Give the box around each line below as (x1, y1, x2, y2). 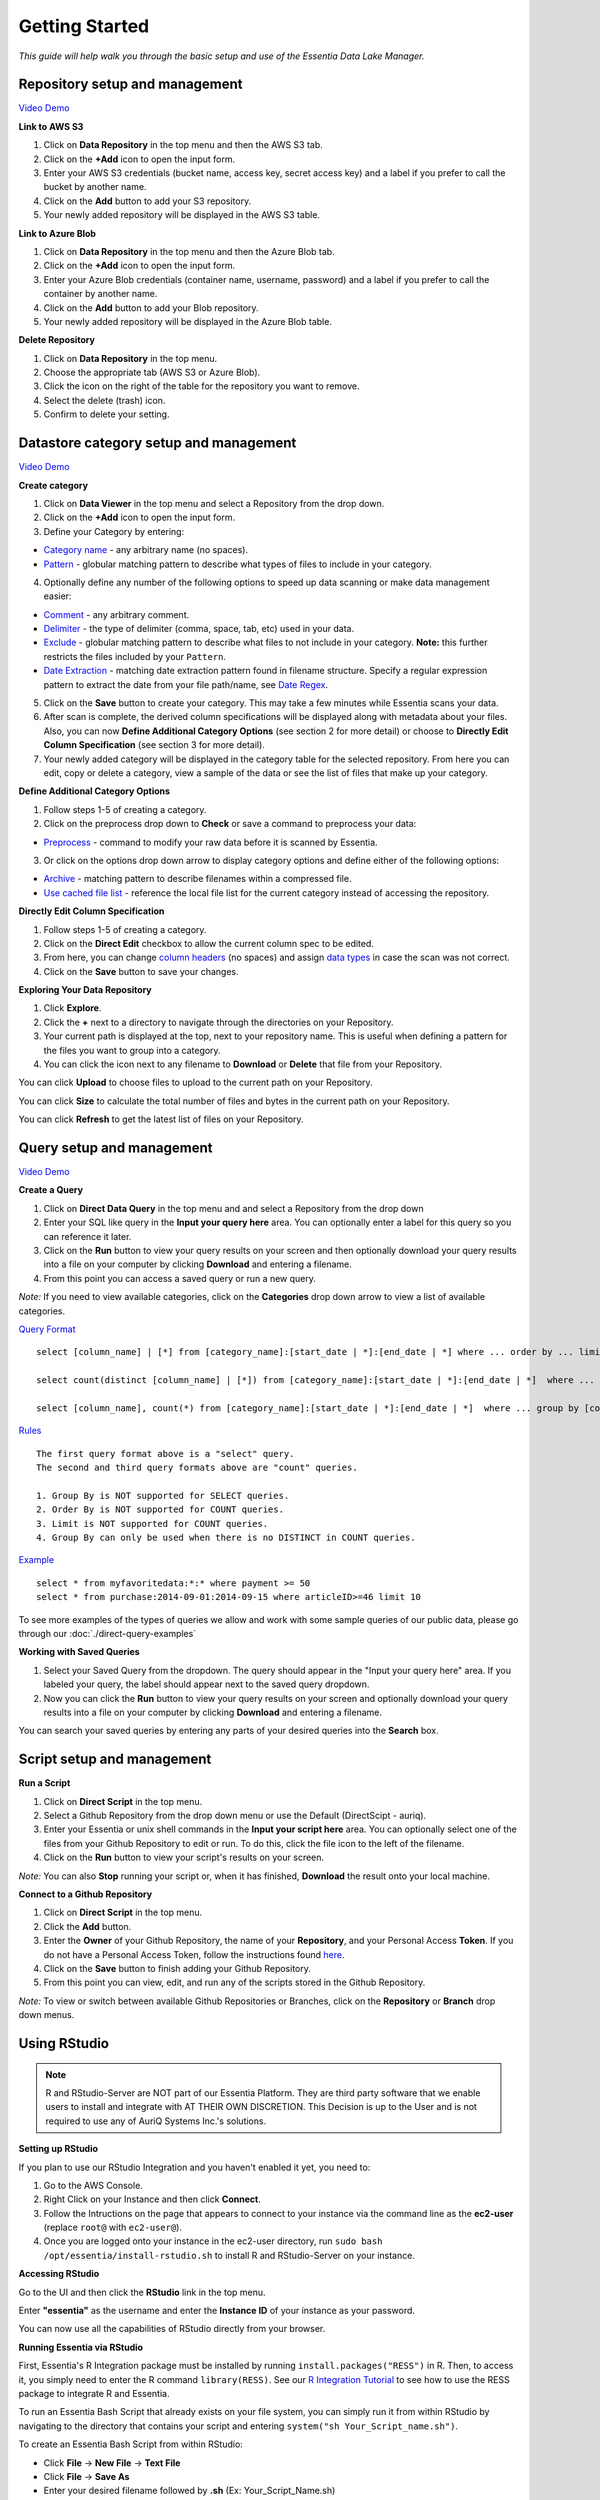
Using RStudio (18, 2035, 110, 2052)
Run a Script (18, 1777, 71, 1789)
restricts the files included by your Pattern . (43, 650, 227, 662)
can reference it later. (43, 1230, 132, 1242)
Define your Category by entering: (43, 525, 185, 537)
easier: (43, 590, 72, 602)
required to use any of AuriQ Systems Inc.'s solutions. (45, 2115, 267, 2127)
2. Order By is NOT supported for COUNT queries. (36, 1504, 285, 1515)
